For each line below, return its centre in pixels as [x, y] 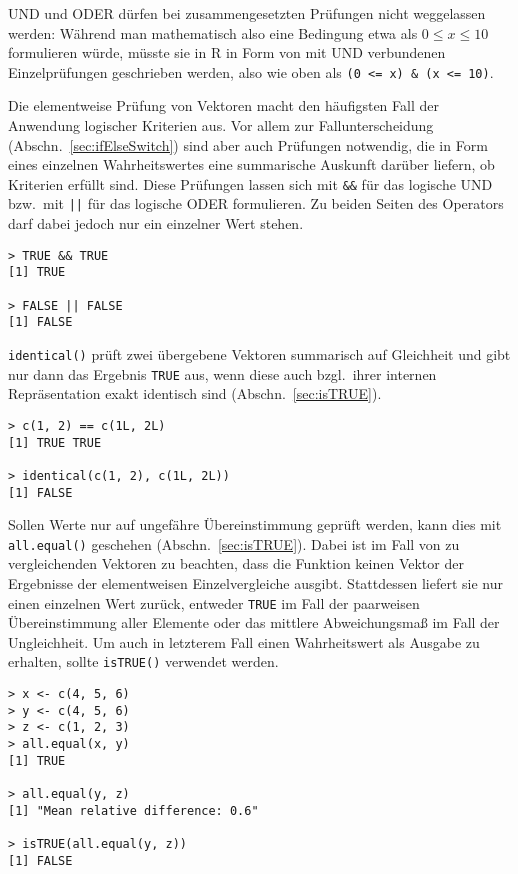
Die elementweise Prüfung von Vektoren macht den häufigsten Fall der [223, 105]
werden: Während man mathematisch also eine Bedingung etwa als [213, 32]
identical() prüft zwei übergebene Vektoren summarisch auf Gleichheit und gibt [259, 354]
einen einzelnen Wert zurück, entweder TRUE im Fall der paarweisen [214, 602]
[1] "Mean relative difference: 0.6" [133, 810]
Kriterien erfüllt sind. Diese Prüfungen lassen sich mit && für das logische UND [250, 183]
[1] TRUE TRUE [55, 442]
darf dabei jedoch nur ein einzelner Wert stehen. [156, 223]
